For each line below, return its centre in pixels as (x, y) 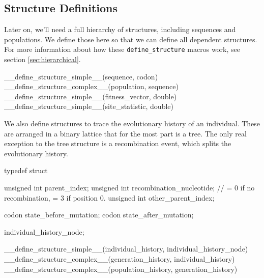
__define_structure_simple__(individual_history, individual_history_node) (126, 249)
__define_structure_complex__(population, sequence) (91, 86)
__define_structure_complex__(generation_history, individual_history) (120, 258)
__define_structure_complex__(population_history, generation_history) (121, 269)
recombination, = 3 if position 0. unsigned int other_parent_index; (109, 197)
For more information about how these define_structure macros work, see (122, 49)
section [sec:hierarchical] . (42, 59)
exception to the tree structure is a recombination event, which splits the (118, 143)
